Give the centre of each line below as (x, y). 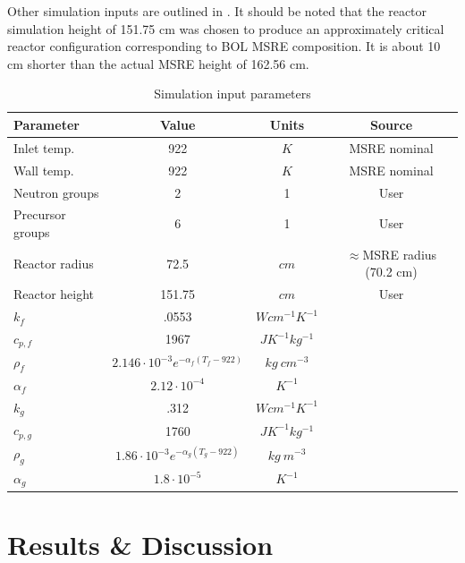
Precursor (40, 214)
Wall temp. (44, 170)
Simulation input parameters (232, 94)
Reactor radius (54, 263)
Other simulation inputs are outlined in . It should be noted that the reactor (217, 11)
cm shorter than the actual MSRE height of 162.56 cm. (158, 63)
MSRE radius (400, 254)
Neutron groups (56, 192)
